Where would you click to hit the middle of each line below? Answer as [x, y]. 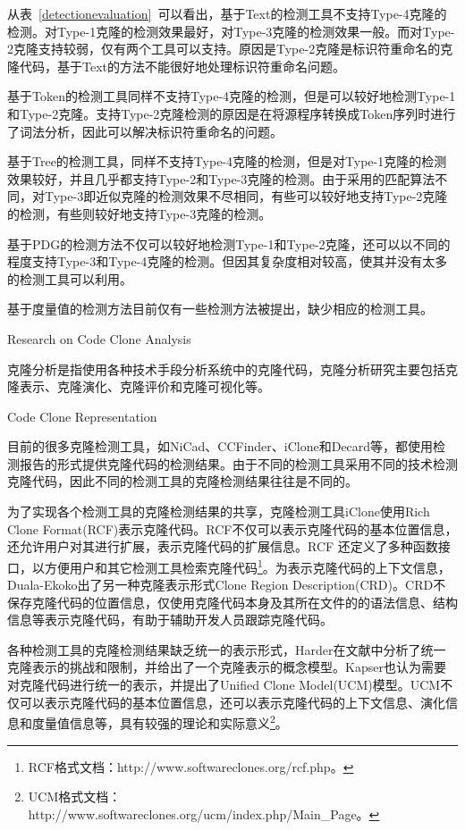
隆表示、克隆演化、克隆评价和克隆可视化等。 [139, 386]
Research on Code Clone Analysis [99, 338]
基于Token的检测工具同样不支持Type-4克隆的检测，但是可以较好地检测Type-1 [232, 96]
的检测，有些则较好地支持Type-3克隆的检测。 [139, 213]
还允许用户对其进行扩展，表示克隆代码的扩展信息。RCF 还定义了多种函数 [223, 546]
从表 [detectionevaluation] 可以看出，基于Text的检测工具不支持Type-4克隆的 [227, 13]
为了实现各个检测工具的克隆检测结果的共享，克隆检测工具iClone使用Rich [219, 511]
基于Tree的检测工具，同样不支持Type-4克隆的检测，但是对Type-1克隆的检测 [227, 161]
